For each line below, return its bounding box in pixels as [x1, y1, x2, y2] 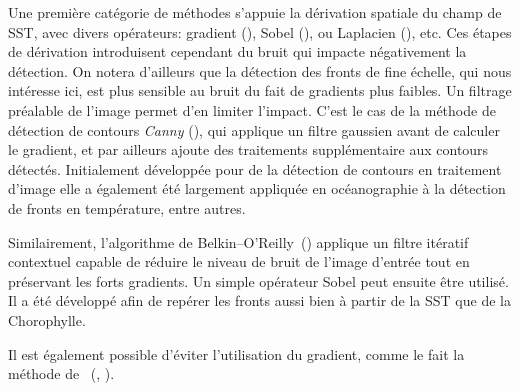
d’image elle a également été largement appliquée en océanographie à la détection [8, 178, 506, 199]
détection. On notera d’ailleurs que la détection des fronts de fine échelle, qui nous [8, 60, 512, 81]
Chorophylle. [8, 309, 86, 330]
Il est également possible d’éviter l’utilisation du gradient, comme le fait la [8, 343, 465, 364]
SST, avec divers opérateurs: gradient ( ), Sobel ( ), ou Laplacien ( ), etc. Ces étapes [8, 21, 512, 42]
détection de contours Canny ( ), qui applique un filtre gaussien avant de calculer [8, 119, 500, 140]
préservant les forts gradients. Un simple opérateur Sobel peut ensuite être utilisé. [8, 270, 509, 291]
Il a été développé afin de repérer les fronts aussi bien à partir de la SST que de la [8, 290, 511, 311]
